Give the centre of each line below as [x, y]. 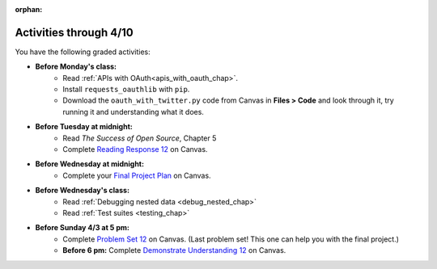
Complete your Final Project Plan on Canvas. [137, 175]
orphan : [29, 9]
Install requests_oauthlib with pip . [126, 90]
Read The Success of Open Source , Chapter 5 [140, 138]
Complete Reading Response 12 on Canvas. [135, 149]
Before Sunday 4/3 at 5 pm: [82, 228]
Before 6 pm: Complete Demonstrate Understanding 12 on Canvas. [174, 250]
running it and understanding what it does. [133, 111]
